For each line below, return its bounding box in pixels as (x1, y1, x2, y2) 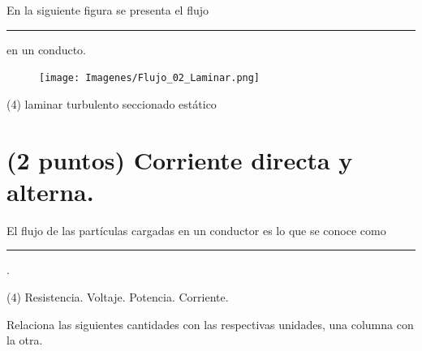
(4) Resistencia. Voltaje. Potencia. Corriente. (6, 288, 229, 305)
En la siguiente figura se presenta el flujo (6, 2, 209, 18)
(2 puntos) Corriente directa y (6, 143, 353, 176)
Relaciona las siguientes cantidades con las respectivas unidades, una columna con (6, 315, 414, 332)
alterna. (6, 174, 94, 208)
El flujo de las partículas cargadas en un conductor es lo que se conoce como (6, 221, 386, 238)
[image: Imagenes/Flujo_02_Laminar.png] (39, 72, 261, 84)
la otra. (6, 332, 43, 349)
